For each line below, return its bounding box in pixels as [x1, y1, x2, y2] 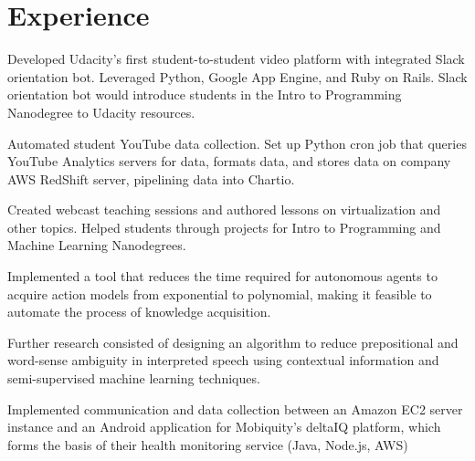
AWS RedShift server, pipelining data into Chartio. [7, 169, 295, 188]
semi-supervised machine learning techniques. [7, 369, 260, 388]
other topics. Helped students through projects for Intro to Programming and [7, 217, 441, 236]
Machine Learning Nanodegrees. [7, 236, 186, 255]
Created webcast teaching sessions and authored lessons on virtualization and [7, 200, 441, 219]
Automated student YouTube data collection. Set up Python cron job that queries [7, 133, 467, 152]
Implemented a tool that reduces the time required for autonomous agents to [7, 267, 438, 286]
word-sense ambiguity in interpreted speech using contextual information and [7, 351, 439, 370]
